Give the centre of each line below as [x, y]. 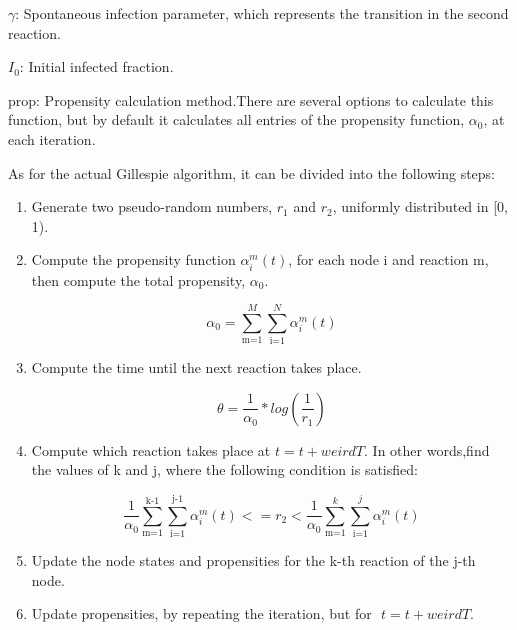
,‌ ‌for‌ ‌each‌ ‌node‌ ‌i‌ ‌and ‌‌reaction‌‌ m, [388, 259]
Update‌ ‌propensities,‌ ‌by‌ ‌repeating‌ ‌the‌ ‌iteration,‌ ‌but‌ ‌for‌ [201, 613]
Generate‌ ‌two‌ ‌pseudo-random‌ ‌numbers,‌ [152, 206]
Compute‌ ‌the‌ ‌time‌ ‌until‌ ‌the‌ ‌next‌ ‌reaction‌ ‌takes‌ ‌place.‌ [196, 367]
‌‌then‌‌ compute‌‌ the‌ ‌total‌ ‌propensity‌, [138, 279]
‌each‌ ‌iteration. [52, 138]
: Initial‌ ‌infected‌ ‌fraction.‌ [96, 66]
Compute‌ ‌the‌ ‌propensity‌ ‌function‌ [133, 259]
